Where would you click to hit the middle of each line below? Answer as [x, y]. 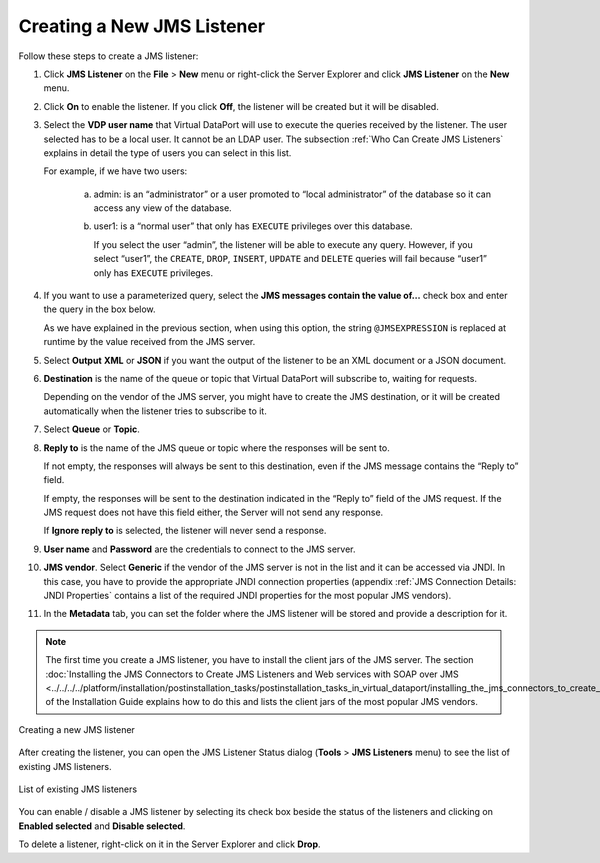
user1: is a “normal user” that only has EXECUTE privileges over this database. [253, 226]
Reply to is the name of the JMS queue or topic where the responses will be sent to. [216, 447]
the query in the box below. [99, 309]
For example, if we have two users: [115, 171]
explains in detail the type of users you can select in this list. [167, 152]
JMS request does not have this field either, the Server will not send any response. [213, 512]
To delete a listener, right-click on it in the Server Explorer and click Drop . [169, 844]
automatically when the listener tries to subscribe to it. [155, 411]
